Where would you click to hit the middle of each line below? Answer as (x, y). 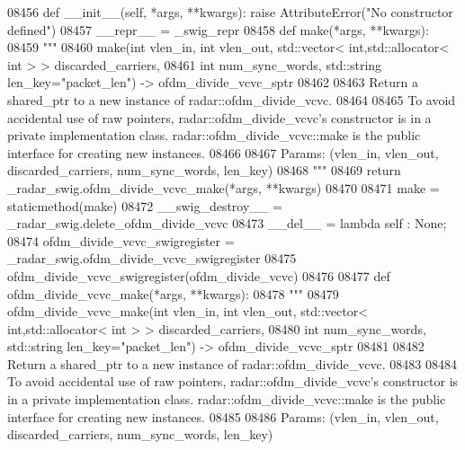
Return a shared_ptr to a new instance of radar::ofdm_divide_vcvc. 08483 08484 (232, 363)
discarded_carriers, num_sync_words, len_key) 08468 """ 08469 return (204, 170)
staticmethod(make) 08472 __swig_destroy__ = (145, 205)
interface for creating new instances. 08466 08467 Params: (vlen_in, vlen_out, (223, 152)
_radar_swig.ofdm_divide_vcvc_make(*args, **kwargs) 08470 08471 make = (224, 187)
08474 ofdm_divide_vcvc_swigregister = (121, 240)
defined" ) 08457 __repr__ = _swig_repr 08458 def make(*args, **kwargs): (218, 29)
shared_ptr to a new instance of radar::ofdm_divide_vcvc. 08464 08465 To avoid (232, 99)
